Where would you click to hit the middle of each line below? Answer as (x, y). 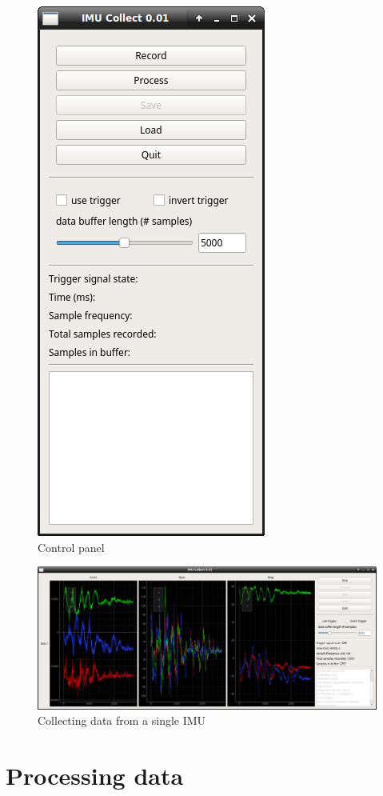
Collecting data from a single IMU (122, 720)
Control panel (71, 547)
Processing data (95, 776)
